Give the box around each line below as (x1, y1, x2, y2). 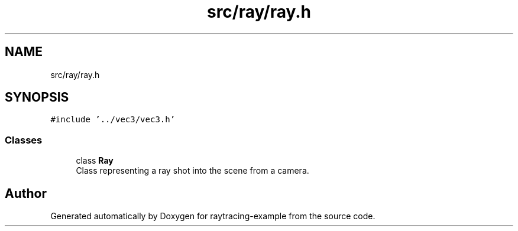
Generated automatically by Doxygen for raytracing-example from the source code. (50, 211, 375, 222)
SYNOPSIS (5, 90, 69, 105)
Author (5, 186, 47, 201)
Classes (5, 134, 43, 146)
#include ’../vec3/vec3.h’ (50, 115, 176, 125)
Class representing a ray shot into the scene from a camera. (76, 165, 309, 176)
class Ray (76, 155, 114, 166)
